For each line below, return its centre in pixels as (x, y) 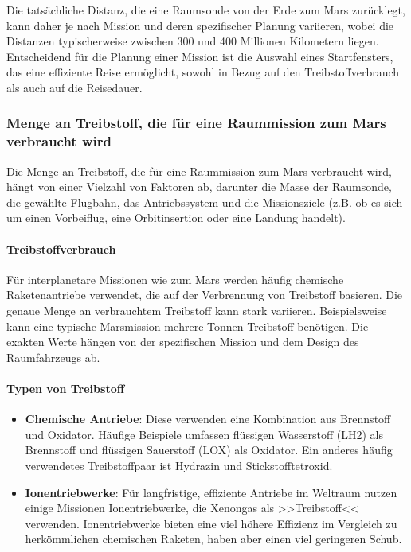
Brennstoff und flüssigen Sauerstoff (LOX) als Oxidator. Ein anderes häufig (209, 450)
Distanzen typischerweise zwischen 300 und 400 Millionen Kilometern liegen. (193, 41)
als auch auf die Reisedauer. (74, 87)
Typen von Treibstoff (66, 389)
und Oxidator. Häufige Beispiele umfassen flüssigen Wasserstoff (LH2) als (204, 434)
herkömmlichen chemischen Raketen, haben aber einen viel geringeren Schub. (213, 539)
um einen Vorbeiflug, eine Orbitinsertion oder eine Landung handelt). (176, 218)
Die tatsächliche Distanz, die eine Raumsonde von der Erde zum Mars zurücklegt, (206, 10)
